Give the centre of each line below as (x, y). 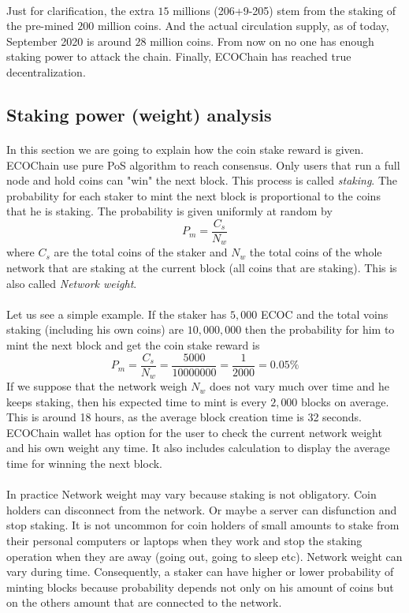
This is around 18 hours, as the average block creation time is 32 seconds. (184, 417)
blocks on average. (345, 401)
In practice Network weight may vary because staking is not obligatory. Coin (191, 494)
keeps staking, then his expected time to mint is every (137, 401)
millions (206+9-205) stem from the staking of (284, 10)
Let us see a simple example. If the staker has (117, 314)
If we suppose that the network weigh (97, 386)
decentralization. (46, 71)
